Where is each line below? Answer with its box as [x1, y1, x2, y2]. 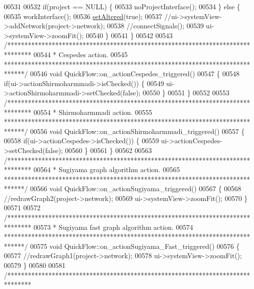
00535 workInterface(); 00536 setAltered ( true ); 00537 [4, 11, 162, 21]
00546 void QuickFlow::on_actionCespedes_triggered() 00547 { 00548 [30, 68, 240, 79]
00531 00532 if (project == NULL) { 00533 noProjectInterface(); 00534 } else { [4, 1, 240, 11]
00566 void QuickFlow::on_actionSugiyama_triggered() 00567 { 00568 [30, 183, 241, 194]
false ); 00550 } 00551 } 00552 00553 [123, 88, 230, 98]
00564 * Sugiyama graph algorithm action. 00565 [33, 164, 180, 175]
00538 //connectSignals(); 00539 [107, 21, 204, 31]
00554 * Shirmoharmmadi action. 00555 [33, 107, 152, 117]
